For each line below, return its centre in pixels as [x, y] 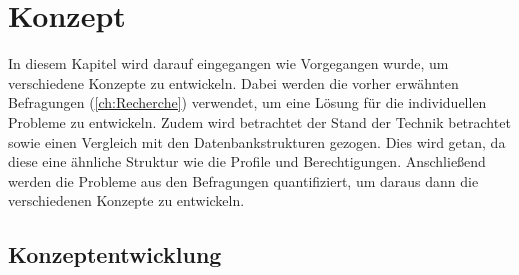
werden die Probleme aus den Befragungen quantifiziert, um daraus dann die [243, 180]
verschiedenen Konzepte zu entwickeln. [126, 200]
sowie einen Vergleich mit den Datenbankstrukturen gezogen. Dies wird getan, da [257, 141]
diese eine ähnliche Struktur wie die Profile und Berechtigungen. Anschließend [247, 161]
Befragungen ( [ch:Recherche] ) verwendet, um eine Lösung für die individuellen [247, 102]
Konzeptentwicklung [115, 254]
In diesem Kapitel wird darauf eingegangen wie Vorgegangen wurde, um [228, 63]
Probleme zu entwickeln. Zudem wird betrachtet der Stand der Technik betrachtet [259, 121]
